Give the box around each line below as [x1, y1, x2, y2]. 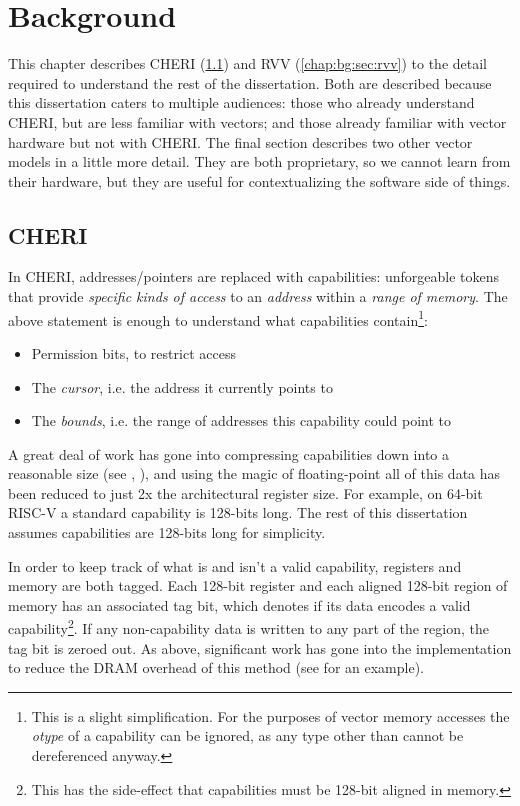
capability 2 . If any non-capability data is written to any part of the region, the [8, 615, 489, 639]
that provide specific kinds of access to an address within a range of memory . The [8, 286, 508, 307]
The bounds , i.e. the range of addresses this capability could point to [31, 410, 451, 431]
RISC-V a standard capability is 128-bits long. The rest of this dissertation [8, 502, 468, 523]
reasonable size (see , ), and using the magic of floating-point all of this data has [8, 463, 501, 484]
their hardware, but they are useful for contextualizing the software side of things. [8, 170, 511, 191]
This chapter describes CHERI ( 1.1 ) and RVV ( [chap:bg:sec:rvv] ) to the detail [8, 53, 487, 74]
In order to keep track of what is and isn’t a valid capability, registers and [8, 555, 462, 576]
